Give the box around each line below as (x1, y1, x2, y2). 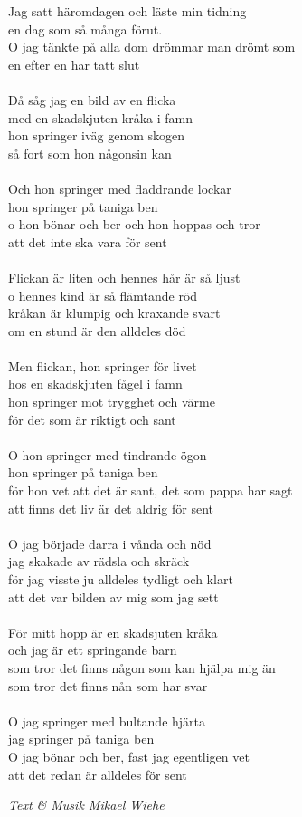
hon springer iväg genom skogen (8, 126, 185, 145)
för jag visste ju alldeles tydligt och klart (8, 570, 233, 588)
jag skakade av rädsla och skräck (8, 552, 190, 571)
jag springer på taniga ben (8, 729, 155, 748)
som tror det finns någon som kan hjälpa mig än (8, 658, 276, 677)
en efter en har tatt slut (8, 54, 140, 73)
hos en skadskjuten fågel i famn (8, 374, 183, 393)
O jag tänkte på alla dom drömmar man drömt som (8, 37, 296, 56)
